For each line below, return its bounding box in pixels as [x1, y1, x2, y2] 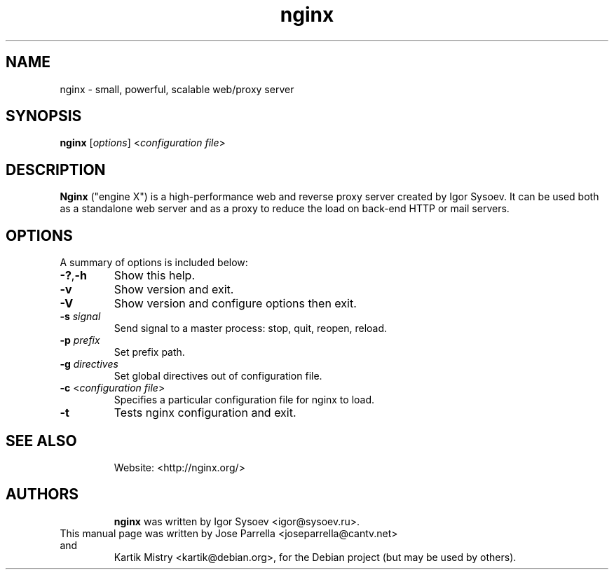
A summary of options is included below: [60, 256, 248, 269]
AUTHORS [6, 485, 79, 504]
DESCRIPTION [6, 160, 106, 179]
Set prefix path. [114, 346, 185, 359]
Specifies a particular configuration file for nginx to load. [114, 394, 375, 406]
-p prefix [60, 334, 100, 347]
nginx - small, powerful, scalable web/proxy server [60, 83, 294, 95]
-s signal [60, 310, 101, 323]
